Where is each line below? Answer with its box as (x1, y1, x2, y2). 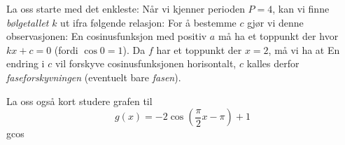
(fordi (54, 42, 78, 57)
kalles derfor (246, 56, 300, 71)
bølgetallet (6, 15, 49, 29)
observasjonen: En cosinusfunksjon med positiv (6, 29, 207, 43)
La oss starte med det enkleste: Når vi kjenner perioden (6, 1, 245, 15)
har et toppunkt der (156, 42, 242, 57)
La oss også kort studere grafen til (6, 93, 153, 108)
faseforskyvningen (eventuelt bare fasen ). (6, 69, 181, 84)
